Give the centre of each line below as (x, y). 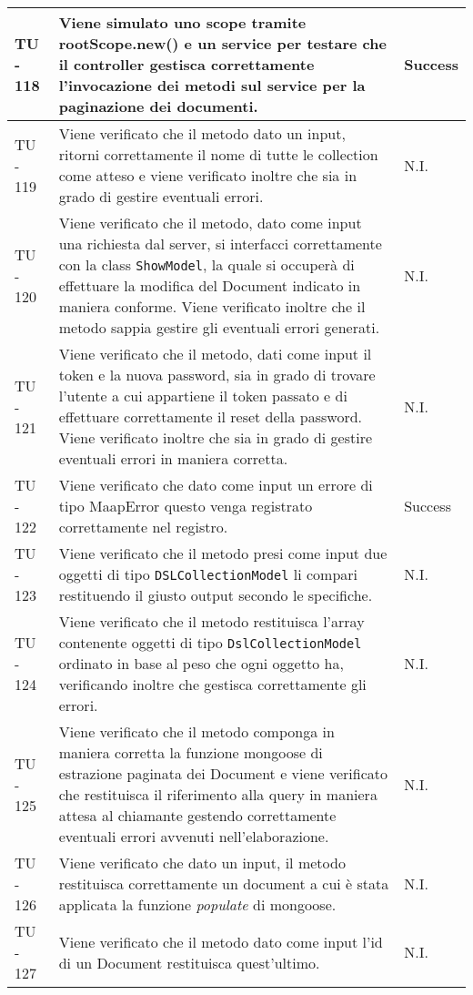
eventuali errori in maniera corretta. (173, 458)
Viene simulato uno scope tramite (182, 22)
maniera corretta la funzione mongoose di (191, 752)
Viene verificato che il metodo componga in (196, 731)
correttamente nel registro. (143, 527)
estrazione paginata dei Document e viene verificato (223, 773)
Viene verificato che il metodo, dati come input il (215, 354)
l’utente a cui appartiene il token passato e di (203, 396)
